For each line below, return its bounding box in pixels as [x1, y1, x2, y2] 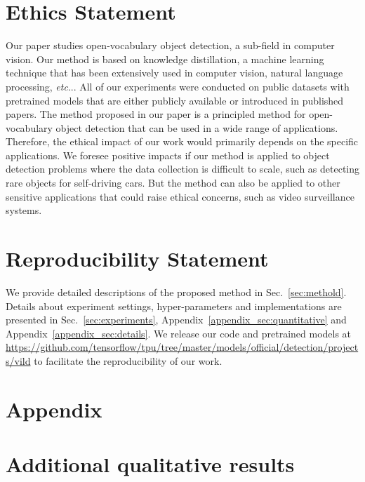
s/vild [6, 353, 31, 368]
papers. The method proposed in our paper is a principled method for [6, 107, 306, 121]
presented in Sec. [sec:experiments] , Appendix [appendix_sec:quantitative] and [6, 312, 347, 327]
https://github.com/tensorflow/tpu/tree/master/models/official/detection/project [6, 340, 359, 354]
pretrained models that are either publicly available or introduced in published [6, 93, 344, 107]
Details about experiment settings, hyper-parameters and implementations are [6, 298, 342, 313]
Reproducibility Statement [6, 244, 269, 273]
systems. [6, 203, 42, 217]
